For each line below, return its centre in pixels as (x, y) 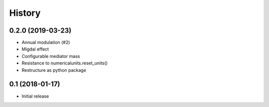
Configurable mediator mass (51, 56)
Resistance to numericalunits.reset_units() (65, 63)
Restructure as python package (54, 70)
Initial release (35, 96)
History (25, 13)
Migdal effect (35, 49)
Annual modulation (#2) (46, 43)
